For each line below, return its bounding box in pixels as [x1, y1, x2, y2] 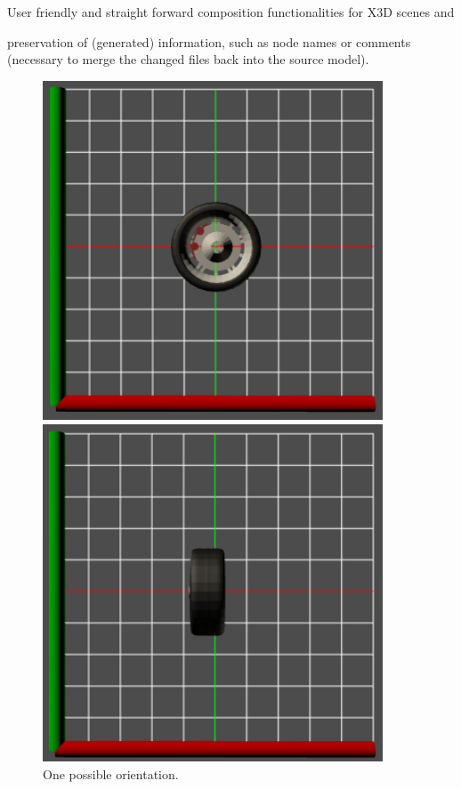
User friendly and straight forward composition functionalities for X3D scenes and [7, 3, 455, 20]
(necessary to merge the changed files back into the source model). [7, 50, 369, 68]
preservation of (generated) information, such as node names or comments [7, 32, 411, 51]
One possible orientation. [43, 764, 179, 783]
